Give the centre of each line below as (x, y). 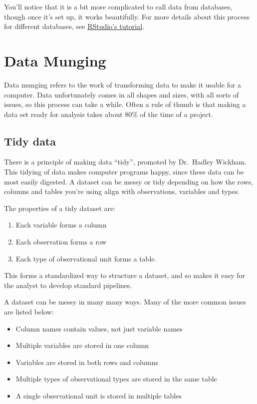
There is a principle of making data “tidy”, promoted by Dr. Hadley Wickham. (126, 162)
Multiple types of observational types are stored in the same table (116, 379)
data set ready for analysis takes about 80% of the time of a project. (109, 114)
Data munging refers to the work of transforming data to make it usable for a (123, 84)
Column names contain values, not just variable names (99, 328)
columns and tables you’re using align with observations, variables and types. (122, 191)
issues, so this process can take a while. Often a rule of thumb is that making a (125, 104)
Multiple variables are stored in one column (82, 345)
